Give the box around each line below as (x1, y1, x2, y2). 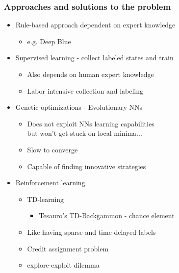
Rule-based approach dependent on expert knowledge (15, 20, 176, 30)
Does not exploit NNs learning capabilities (27, 118, 154, 128)
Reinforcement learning (15, 177, 85, 188)
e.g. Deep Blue (27, 36, 71, 46)
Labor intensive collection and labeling (27, 85, 143, 96)
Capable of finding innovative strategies (27, 161, 146, 171)
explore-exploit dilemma (27, 260, 100, 270)
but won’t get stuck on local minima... (27, 128, 142, 138)
